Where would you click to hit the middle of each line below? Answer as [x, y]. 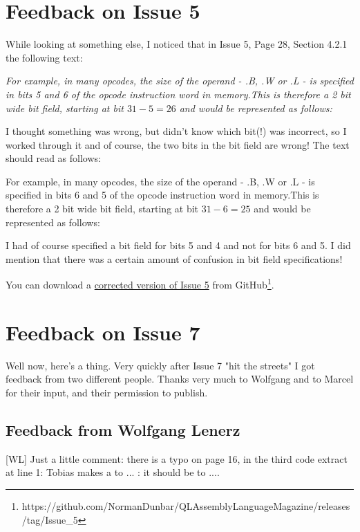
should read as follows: [53, 158]
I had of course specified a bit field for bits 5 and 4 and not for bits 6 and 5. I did [178, 245]
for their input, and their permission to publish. [107, 392]
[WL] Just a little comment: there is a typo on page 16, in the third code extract [177, 458]
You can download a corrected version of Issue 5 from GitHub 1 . [140, 284]
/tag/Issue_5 [50, 519]
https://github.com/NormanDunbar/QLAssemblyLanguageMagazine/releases [186, 505]
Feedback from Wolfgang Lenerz [123, 429]
